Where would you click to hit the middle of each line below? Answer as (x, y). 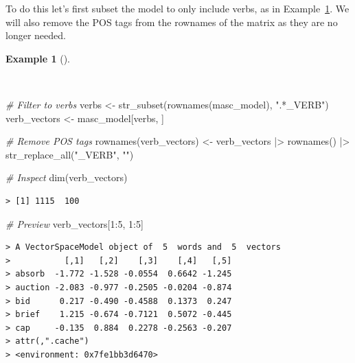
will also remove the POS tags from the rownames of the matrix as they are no (172, 22)
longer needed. (36, 35)
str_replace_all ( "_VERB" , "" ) (70, 154)
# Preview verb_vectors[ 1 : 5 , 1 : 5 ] (75, 223)
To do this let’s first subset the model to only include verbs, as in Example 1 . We (177, 8)
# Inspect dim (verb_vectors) (67, 177)
